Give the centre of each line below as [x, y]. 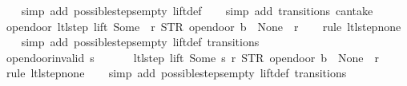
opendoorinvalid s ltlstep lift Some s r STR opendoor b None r [192, 57]
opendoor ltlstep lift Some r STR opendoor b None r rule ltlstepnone [203, 26]
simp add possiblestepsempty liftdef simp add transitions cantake [197, 10]
